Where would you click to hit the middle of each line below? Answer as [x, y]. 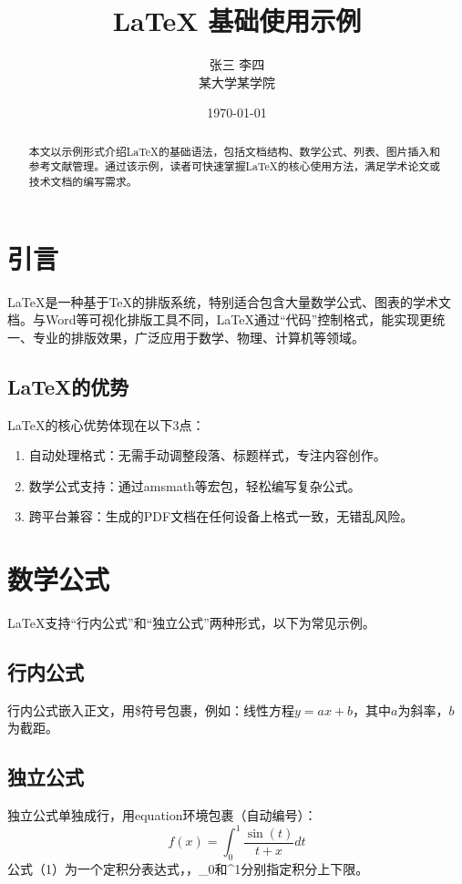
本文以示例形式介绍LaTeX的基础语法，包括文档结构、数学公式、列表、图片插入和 [235, 151]
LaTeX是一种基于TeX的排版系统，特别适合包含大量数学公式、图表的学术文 [230, 301]
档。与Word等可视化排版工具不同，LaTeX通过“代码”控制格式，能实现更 [220, 319]
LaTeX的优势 [68, 386]
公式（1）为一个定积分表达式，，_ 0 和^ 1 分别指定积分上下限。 [188, 869]
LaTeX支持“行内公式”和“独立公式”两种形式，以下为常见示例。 [191, 623]
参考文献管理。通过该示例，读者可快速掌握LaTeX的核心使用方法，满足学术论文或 [235, 166]
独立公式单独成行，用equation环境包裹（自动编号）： [162, 815]
